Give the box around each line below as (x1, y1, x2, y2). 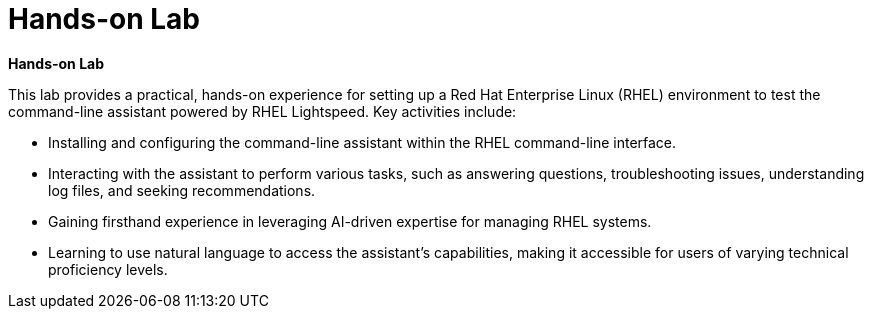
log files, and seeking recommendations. (48, 181, 316, 199)
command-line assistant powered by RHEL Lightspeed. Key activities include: (8, 102, 517, 120)
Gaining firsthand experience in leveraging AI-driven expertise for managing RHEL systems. (48, 212, 652, 230)
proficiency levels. (48, 260, 168, 278)
